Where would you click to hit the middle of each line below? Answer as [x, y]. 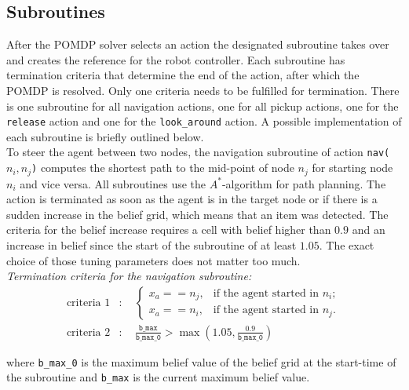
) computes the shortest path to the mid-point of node [163, 168]
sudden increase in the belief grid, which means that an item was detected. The [197, 214]
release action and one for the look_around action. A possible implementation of [204, 121]
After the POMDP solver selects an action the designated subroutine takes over [198, 44]
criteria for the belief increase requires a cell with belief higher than [169, 230]
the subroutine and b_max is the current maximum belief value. [158, 377]
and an [369, 230]
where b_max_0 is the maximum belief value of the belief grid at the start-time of [201, 361]
